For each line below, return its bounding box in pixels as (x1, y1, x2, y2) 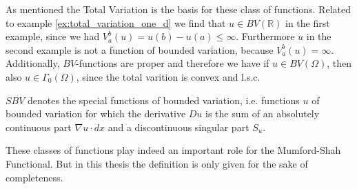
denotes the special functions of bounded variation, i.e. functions (28, 92, 300, 107)
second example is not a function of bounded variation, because (6, 42, 274, 57)
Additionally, (6, 56, 60, 70)
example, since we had (6, 29, 100, 43)
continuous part (6, 119, 72, 134)
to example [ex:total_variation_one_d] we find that (6, 15, 226, 30)
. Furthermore (236, 29, 295, 43)
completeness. (6, 170, 63, 184)
